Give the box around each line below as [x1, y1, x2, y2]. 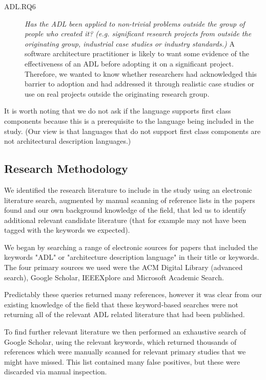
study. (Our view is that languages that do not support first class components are [4, 125, 261, 136]
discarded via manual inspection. [4, 366, 107, 377]
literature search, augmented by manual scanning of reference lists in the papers [4, 194, 255, 205]
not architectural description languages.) [4, 136, 131, 146]
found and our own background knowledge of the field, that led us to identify [4, 205, 247, 215]
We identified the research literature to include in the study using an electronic [4, 184, 252, 195]
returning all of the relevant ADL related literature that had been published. [4, 309, 245, 320]
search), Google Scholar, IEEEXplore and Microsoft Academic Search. [4, 272, 224, 282]
